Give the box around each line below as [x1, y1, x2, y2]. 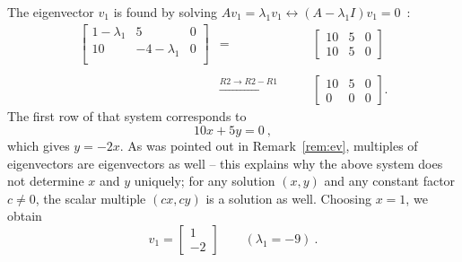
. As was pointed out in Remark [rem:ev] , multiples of [119, 135, 418, 154]
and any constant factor [324, 171, 456, 190]
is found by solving [113, 3, 217, 21]
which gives [7, 135, 70, 154]
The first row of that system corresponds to [7, 107, 247, 126]
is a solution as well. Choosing [205, 188, 372, 207]
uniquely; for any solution [134, 171, 275, 190]
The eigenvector [7, 3, 94, 21]
